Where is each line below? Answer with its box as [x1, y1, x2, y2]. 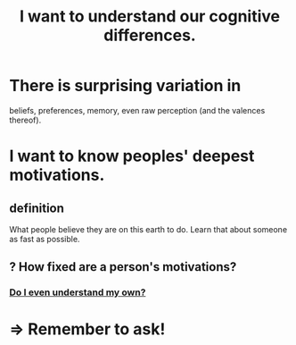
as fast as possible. [9, 233, 80, 244]
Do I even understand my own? [9, 286, 146, 299]
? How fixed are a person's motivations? [9, 259, 237, 274]
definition [9, 200, 65, 215]
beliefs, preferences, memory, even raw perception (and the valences [9, 105, 266, 115]
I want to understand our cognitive [19, 6, 281, 27]
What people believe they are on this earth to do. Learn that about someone [9, 223, 288, 234]
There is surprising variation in [9, 76, 242, 96]
